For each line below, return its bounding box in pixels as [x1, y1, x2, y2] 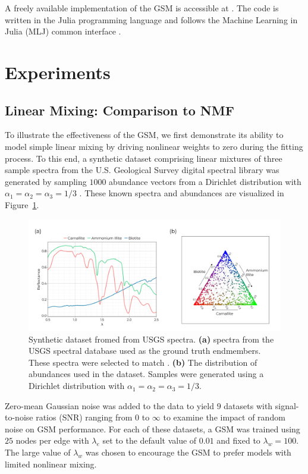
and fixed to [216, 434, 260, 447]
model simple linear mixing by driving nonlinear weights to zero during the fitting [5, 140, 303, 152]
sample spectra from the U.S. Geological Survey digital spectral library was [5, 164, 279, 176]
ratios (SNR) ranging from [36, 411, 133, 423]
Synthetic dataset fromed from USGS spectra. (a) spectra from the [29, 332, 274, 345]
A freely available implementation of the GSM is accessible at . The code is [5, 2, 279, 14]
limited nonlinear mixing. [5, 457, 97, 470]
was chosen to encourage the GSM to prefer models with [85, 446, 291, 459]
